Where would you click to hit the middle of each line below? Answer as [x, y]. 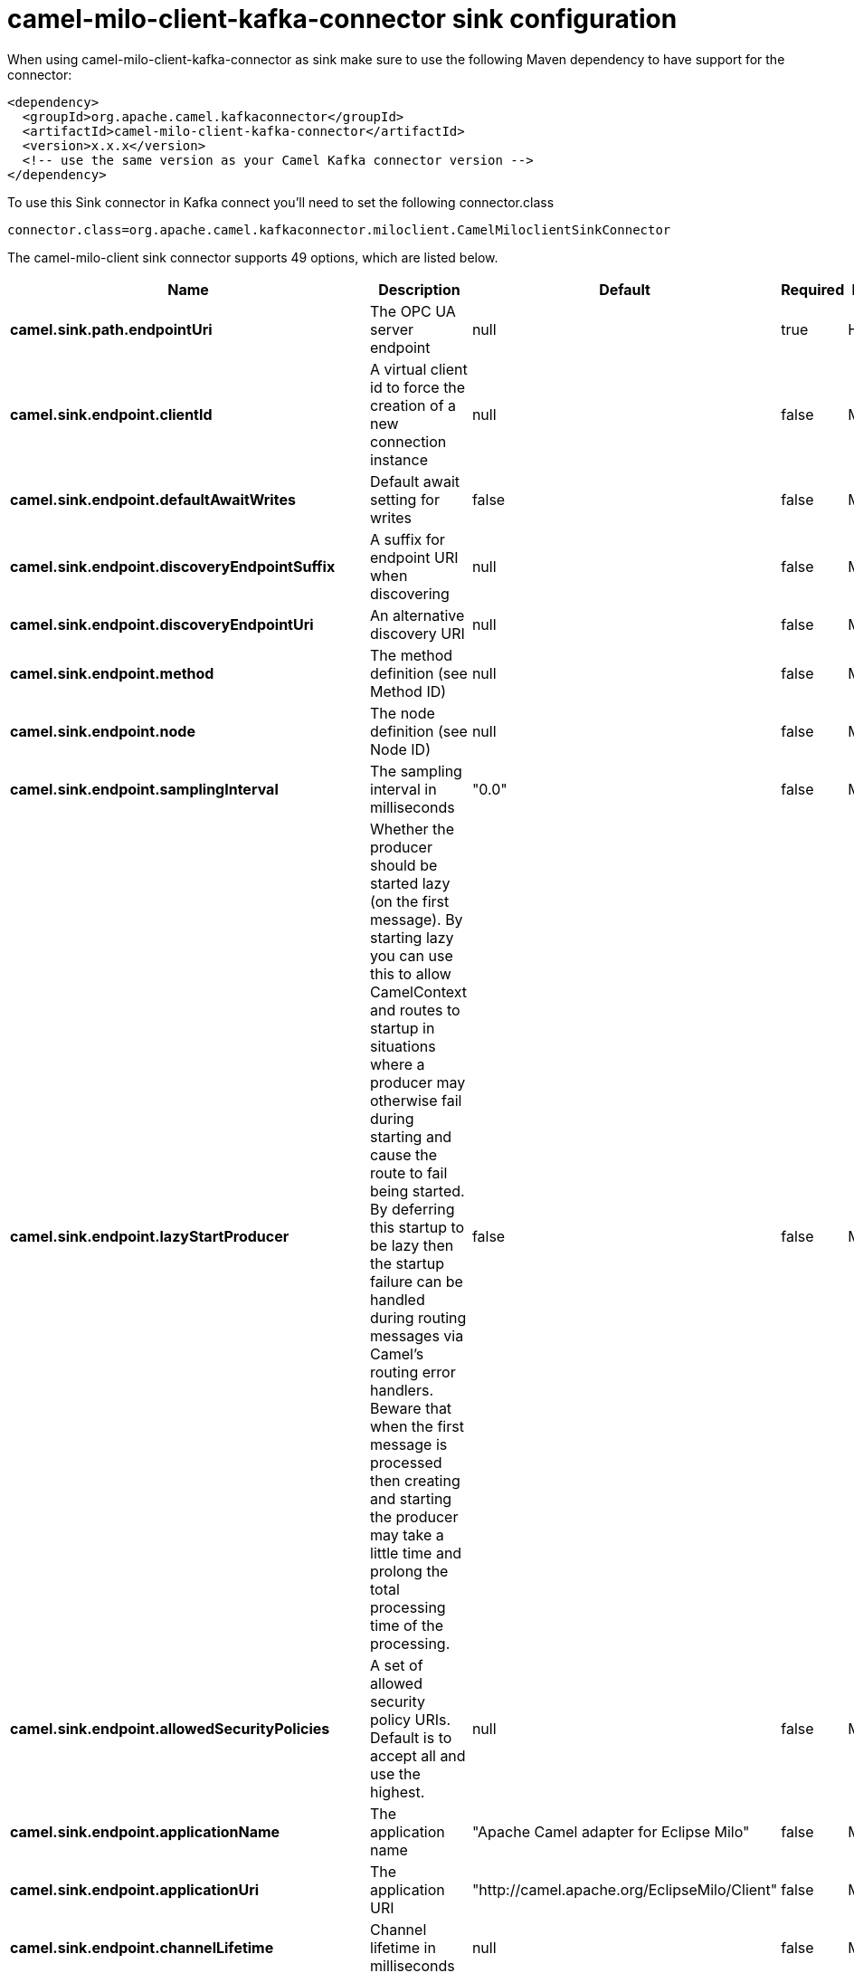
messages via [417, 1335]
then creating [415, 1480]
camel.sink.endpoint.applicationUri [135, 1889]
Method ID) [408, 691]
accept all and [418, 1755]
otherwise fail [416, 1100]
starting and [411, 1136]
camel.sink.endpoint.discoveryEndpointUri [162, 624]
